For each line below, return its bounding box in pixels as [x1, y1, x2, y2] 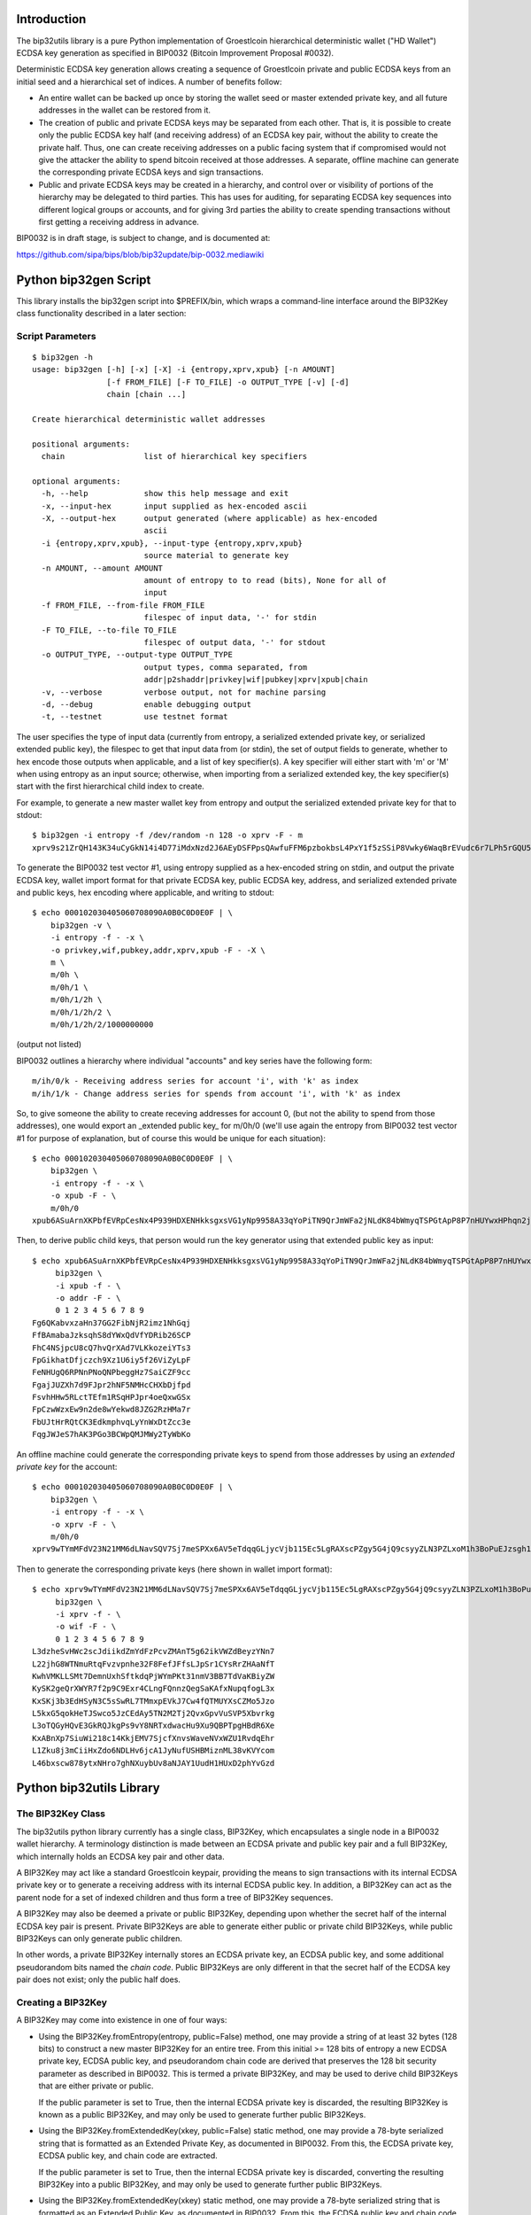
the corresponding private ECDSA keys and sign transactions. [38, 167, 265, 177]
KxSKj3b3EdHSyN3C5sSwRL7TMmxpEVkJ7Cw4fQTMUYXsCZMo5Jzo [32, 1696, 275, 1706]
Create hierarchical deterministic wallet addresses [32, 414, 265, 424]
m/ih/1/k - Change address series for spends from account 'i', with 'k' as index [32, 1088, 401, 1099]
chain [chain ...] [106, 390, 187, 400]
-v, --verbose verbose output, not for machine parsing [41, 687, 327, 697]
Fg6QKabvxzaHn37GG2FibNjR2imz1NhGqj [32, 1317, 191, 1328]
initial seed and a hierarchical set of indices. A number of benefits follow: [16, 76, 282, 87]
